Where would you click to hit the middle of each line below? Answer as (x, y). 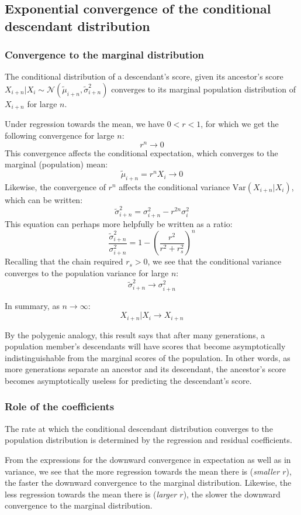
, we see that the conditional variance (214, 261)
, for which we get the (240, 124)
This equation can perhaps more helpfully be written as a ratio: (119, 224)
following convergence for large (60, 135)
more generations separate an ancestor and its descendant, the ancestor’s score (146, 369)
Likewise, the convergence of (55, 186)
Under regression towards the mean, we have (84, 124)
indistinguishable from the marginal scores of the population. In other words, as (148, 357)
